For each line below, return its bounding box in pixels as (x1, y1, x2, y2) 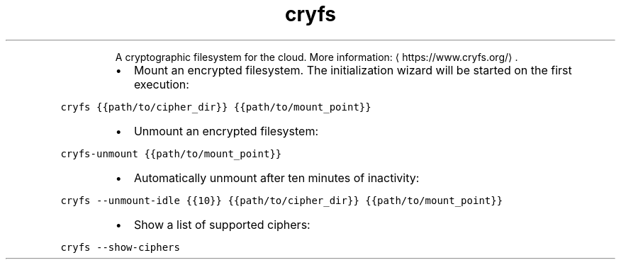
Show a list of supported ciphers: (133, 217, 310, 232)
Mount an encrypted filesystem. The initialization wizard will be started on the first (133, 62, 572, 77)
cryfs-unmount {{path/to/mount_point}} (60, 147, 282, 159)
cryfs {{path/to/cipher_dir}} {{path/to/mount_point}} (60, 101, 371, 113)
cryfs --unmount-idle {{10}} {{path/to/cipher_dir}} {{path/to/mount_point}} (60, 194, 503, 206)
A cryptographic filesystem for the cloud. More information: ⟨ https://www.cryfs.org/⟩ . (115, 50, 518, 63)
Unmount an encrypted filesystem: (133, 123, 319, 138)
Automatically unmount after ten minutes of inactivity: (133, 170, 420, 185)
